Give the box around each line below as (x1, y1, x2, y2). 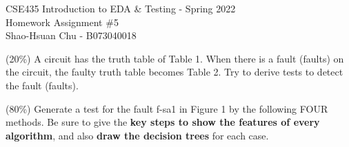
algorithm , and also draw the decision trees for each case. (6, 128, 269, 142)
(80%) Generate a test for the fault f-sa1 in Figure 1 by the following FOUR (6, 101, 328, 115)
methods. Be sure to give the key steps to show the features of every (6, 115, 320, 129)
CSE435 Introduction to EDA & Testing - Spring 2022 (6, 1, 236, 15)
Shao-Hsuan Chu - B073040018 (6, 28, 137, 43)
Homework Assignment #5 (6, 14, 119, 29)
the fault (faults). (6, 78, 79, 92)
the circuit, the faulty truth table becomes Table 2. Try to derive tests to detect (6, 65, 343, 79)
